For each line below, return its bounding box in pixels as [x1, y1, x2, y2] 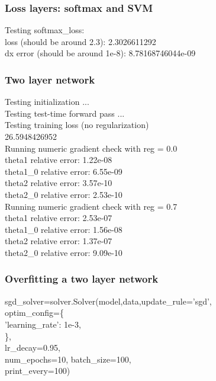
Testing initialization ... [5, 95, 89, 108]
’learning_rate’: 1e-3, [5, 318, 81, 330]
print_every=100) [5, 364, 70, 377]
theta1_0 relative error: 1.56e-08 [5, 223, 122, 235]
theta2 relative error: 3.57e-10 [5, 177, 112, 189]
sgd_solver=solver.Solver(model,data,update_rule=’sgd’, [5, 294, 212, 307]
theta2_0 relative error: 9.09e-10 [5, 246, 122, 258]
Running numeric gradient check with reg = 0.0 [5, 142, 178, 154]
